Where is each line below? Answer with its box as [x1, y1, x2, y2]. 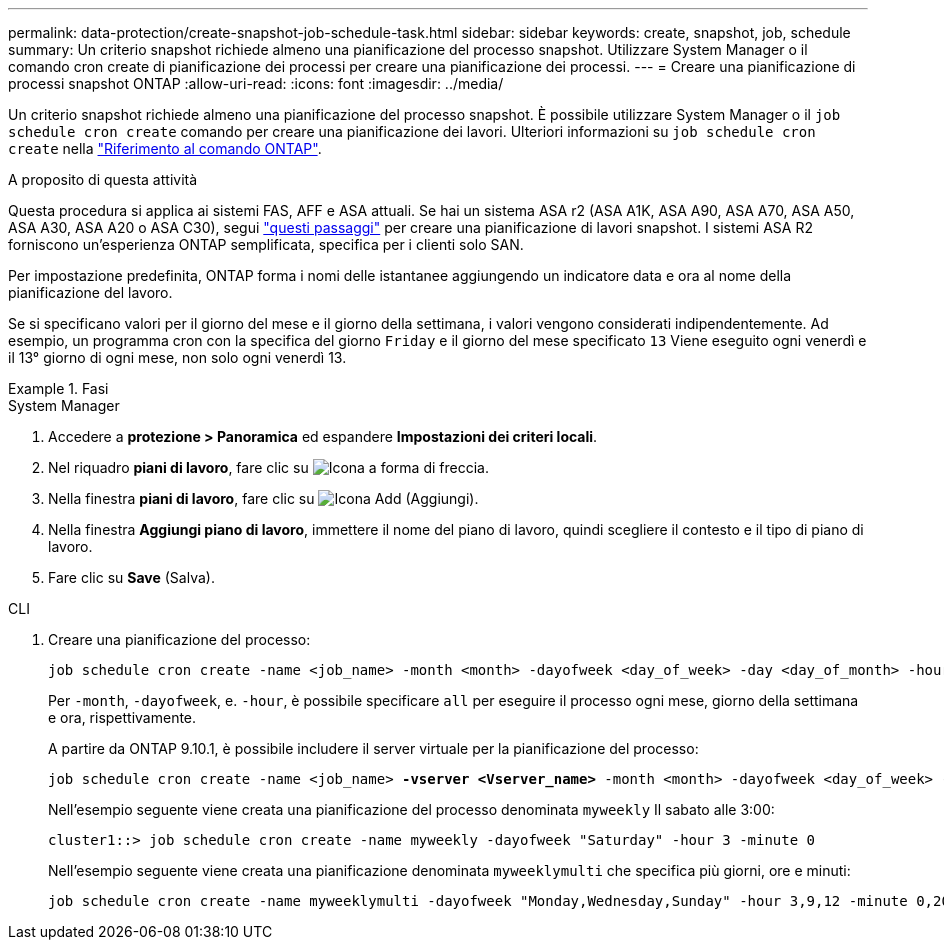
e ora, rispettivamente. [48, 709, 197, 726]
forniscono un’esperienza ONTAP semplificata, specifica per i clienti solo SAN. [8, 236, 524, 253]
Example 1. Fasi [8, 380, 109, 397]
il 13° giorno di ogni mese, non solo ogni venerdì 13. [8, 349, 347, 366]
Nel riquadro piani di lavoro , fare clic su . [48, 459, 489, 476]
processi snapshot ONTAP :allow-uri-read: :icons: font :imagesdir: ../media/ [8, 75, 504, 92]
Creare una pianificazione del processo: [48, 631, 311, 648]
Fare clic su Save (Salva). [48, 569, 215, 586]
